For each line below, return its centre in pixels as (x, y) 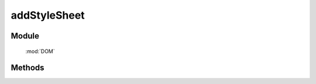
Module (25, 36)
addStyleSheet (48, 15)
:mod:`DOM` (40, 51)
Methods (28, 68)
